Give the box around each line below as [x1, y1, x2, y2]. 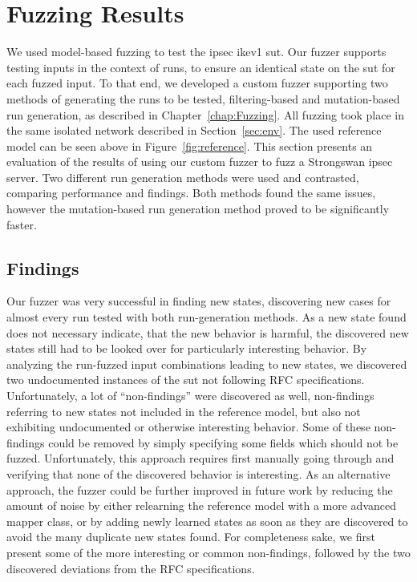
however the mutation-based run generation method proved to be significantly [6, 200, 390, 217]
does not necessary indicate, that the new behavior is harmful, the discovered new [6, 324, 409, 341]
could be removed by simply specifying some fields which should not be [48, 434, 399, 451]
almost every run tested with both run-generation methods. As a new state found [6, 309, 407, 325]
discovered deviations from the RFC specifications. [6, 560, 255, 576]
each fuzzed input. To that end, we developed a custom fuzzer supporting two [6, 75, 388, 91]
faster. [6, 216, 37, 232]
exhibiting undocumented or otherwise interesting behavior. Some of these [6, 418, 370, 435]
